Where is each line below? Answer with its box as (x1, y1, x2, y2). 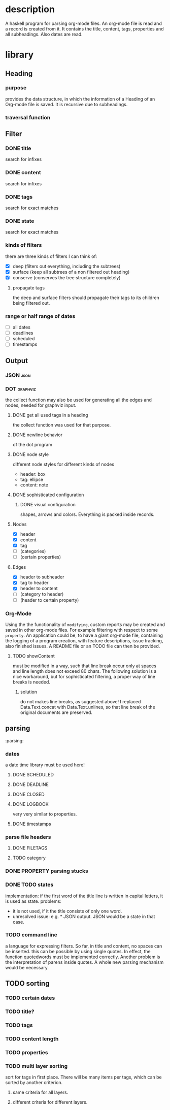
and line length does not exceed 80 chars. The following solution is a (12, 668, 157, 674)
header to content (20, 585, 58, 592)
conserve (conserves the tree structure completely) (12, 274, 121, 280)
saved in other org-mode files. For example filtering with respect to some (5, 627, 158, 633)
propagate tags (12, 284, 45, 290)
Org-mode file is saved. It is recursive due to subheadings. (5, 101, 128, 107)
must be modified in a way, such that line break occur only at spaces (12, 663, 156, 669)
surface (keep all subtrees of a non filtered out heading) (12, 269, 130, 275)
